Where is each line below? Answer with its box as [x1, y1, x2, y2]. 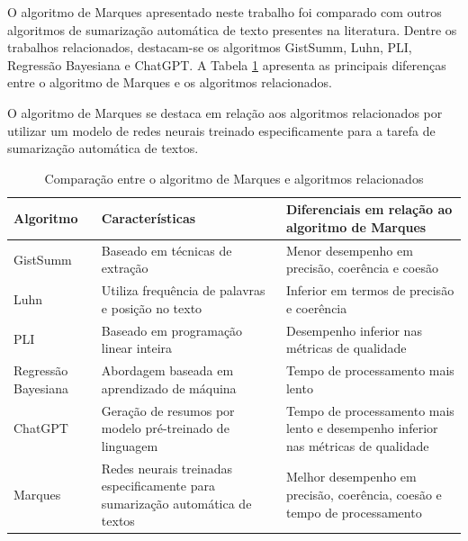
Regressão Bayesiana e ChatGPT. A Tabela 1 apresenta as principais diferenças [7, 55, 446, 74]
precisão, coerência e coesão [285, 258, 438, 277]
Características [101, 209, 196, 228]
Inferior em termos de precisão [285, 281, 454, 300]
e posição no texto [101, 298, 202, 317]
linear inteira [101, 338, 173, 357]
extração [101, 258, 148, 277]
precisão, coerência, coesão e [285, 484, 442, 503]
